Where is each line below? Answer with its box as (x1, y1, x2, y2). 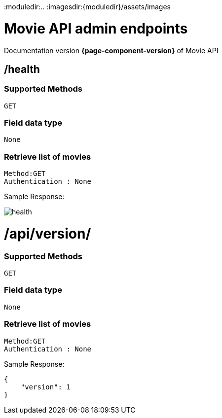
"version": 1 (20, 383, 71, 391)
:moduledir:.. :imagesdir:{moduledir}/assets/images (4, 2, 171, 11)
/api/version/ (4, 225, 91, 242)
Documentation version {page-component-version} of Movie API (4, 46, 219, 55)
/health (4, 63, 40, 75)
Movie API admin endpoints (4, 20, 188, 37)
